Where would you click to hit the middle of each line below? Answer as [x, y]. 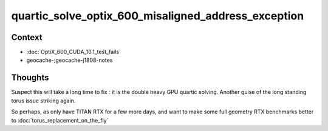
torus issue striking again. [43, 101]
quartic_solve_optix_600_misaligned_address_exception [158, 16]
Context [27, 37]
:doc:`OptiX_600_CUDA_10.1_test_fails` [73, 52]
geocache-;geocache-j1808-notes [70, 60]
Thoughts [30, 78]
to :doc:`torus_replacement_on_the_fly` [60, 120]
